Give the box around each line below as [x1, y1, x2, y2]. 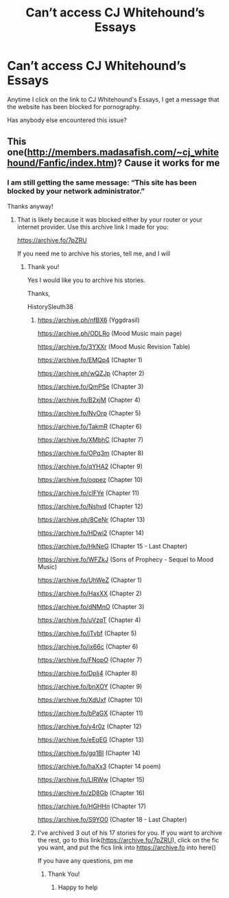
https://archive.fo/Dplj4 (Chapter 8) [37, 669, 138, 677]
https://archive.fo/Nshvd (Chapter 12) [37, 502, 143, 510]
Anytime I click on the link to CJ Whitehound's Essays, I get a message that [7, 95, 219, 104]
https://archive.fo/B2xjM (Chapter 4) [37, 395, 141, 404]
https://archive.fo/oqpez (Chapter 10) [37, 475, 143, 483]
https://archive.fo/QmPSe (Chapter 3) [37, 382, 144, 391]
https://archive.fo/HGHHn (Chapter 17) [37, 802, 146, 810]
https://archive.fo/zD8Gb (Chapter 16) [37, 788, 145, 797]
